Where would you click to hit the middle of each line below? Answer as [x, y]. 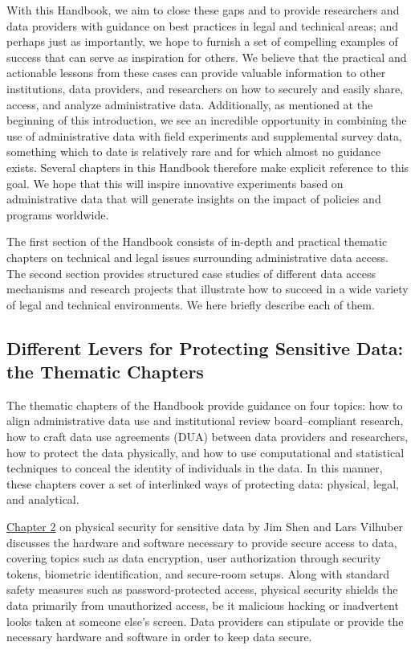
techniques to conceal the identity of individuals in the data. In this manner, [195, 468]
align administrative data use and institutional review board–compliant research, [205, 421]
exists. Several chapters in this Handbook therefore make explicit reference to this [208, 167]
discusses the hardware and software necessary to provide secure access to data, [202, 542]
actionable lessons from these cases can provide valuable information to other [196, 73]
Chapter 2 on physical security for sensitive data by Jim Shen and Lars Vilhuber [205, 527]
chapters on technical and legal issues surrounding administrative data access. [197, 257]
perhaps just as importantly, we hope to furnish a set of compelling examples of [202, 41]
